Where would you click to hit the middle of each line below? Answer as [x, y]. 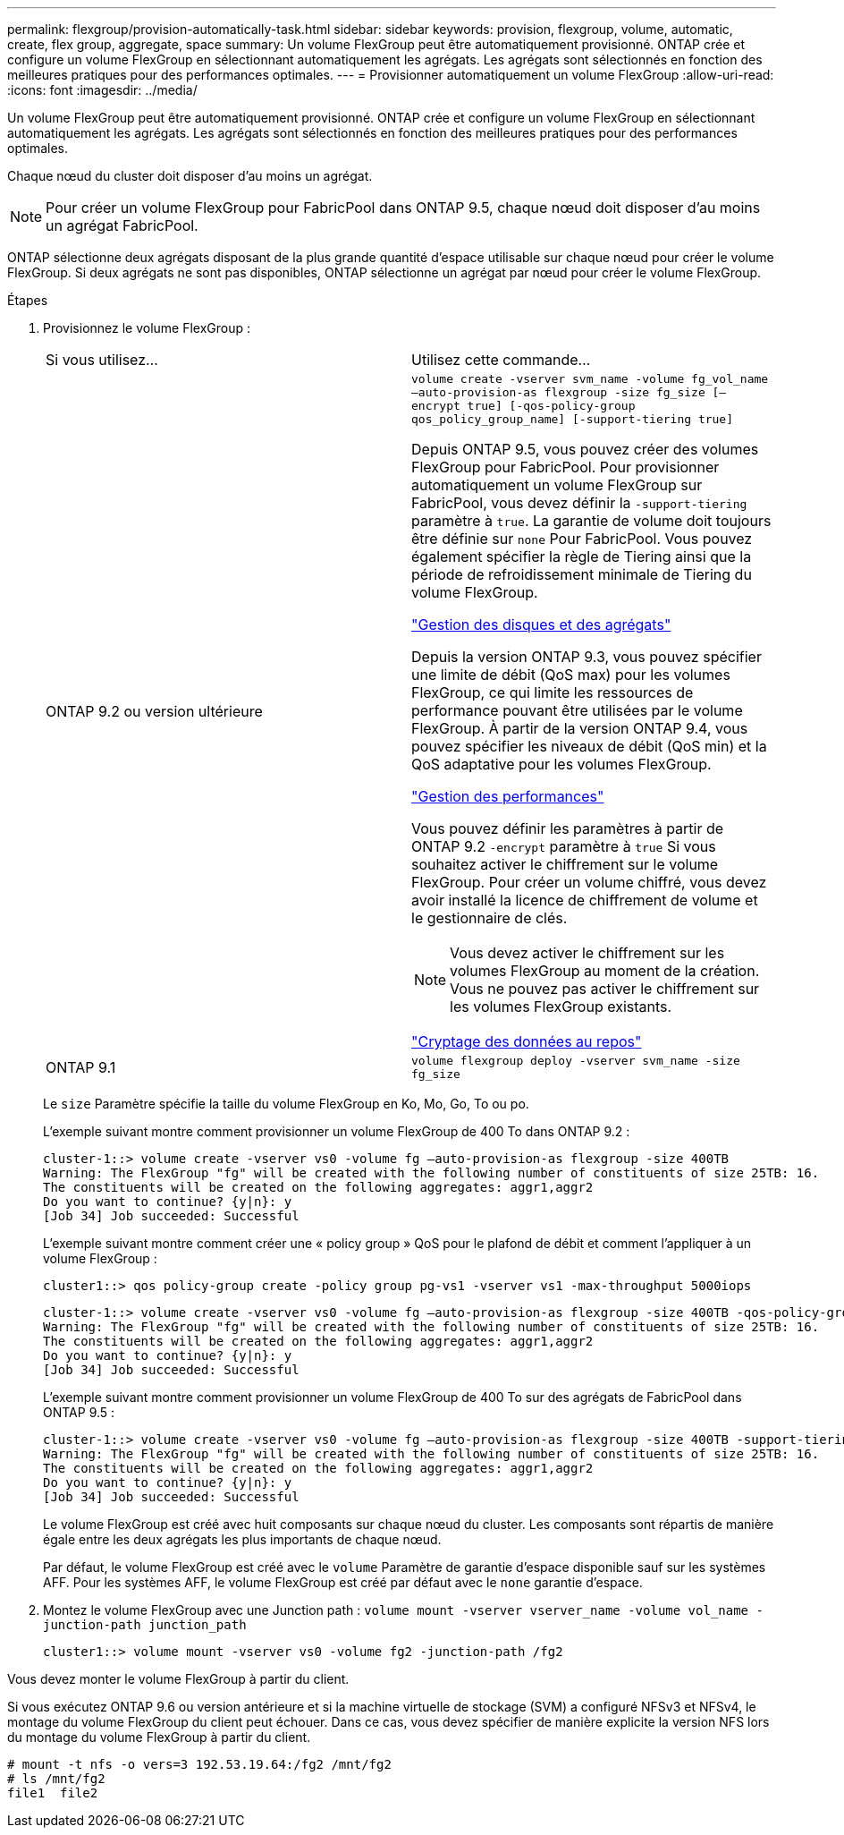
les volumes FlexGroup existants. [561, 1007]
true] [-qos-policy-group [551, 406]
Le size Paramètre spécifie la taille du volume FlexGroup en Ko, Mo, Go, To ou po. [286, 1104]
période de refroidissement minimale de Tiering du [582, 574]
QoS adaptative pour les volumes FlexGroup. [561, 764]
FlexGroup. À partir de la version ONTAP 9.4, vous [580, 728]
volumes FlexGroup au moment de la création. [605, 971]
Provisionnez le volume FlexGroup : [147, 328]
